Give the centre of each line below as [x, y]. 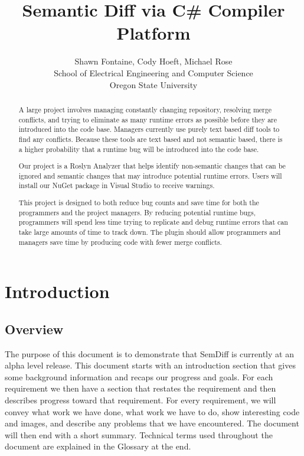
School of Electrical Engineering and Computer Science [153, 72]
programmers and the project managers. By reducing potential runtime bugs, [137, 212]
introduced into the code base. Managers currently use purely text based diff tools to [149, 129]
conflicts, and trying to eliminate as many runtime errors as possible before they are [148, 119]
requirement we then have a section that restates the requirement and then [140, 388]
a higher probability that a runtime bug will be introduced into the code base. [139, 149]
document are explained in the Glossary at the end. [98, 446]
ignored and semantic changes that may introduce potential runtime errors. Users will [150, 175]
